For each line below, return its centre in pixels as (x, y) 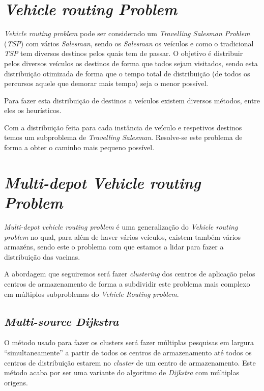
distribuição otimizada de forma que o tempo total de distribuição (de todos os (127, 73)
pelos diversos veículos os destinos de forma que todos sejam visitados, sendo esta (131, 63)
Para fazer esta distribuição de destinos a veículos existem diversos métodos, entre (132, 100)
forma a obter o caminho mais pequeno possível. (79, 147)
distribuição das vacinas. (42, 256)
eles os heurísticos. (33, 110)
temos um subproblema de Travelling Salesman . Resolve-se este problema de (123, 137)
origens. (16, 382)
